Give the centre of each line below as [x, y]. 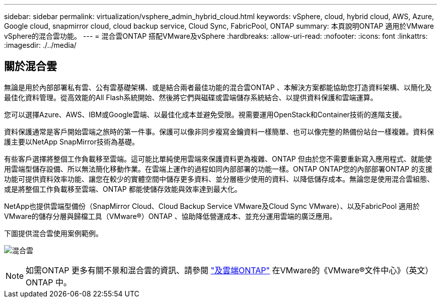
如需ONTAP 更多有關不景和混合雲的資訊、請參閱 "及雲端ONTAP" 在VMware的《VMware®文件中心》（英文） [230, 270]
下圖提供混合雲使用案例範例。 [53, 233]
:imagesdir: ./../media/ [40, 45]
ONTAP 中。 [49, 282]
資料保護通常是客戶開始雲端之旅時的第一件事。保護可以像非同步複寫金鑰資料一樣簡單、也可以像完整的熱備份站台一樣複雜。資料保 [219, 131]
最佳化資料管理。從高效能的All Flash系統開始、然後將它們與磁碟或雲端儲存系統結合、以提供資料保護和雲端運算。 [191, 97]
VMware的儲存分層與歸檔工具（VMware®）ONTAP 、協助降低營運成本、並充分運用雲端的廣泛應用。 [170, 216]
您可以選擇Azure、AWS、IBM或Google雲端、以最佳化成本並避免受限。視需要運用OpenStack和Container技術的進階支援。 [205, 114]
